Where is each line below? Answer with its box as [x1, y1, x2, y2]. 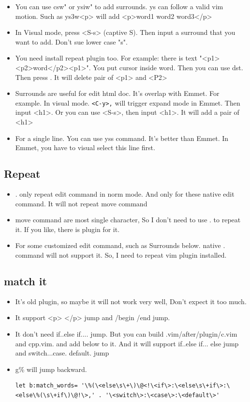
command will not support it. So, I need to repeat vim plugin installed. [15, 249, 227, 260]
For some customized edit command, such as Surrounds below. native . [15, 240, 225, 250]
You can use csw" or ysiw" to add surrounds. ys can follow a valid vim [15, 1, 223, 11]
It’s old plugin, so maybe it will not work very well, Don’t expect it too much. [15, 296, 247, 306]
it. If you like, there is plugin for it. [15, 224, 120, 234]
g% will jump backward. [15, 364, 87, 374]
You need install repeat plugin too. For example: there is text [15, 53, 197, 63]
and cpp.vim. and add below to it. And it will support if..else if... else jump [15, 338, 239, 348]
